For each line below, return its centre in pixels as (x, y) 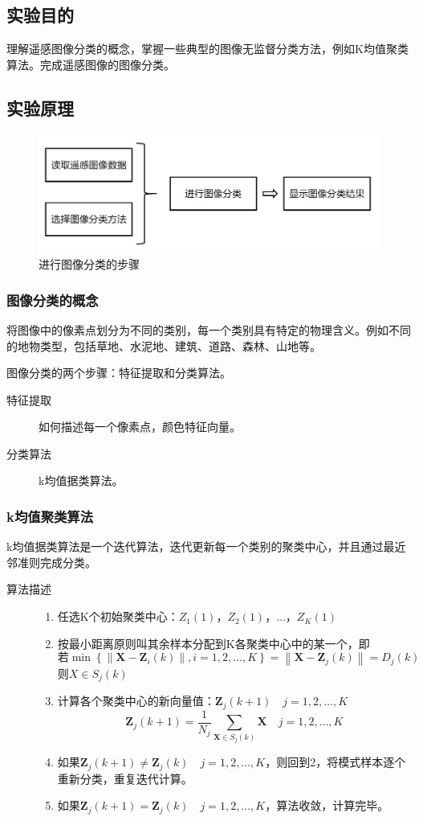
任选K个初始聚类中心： (118, 616)
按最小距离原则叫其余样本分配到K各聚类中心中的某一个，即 (214, 643)
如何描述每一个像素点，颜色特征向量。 (140, 427)
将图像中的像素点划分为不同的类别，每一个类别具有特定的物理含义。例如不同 (209, 329)
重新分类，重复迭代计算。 (125, 778)
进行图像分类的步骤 (89, 264)
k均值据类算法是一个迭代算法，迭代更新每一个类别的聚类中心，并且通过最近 (206, 546)
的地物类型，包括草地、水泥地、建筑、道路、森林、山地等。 (164, 345)
